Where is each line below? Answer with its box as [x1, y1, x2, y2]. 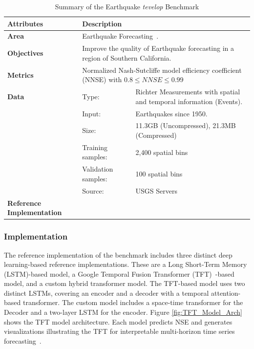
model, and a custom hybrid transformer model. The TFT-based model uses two [4, 278, 245, 288]
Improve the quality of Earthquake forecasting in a [82, 43, 234, 53]
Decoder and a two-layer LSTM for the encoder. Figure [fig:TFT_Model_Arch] [4, 307, 242, 317]
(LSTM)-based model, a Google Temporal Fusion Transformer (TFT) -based [4, 268, 234, 279]
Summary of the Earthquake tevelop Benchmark [55, 1, 199, 11]
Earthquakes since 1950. [135, 108, 208, 118]
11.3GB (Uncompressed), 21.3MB [135, 120, 236, 131]
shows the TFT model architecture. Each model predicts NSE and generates [4, 316, 233, 327]
